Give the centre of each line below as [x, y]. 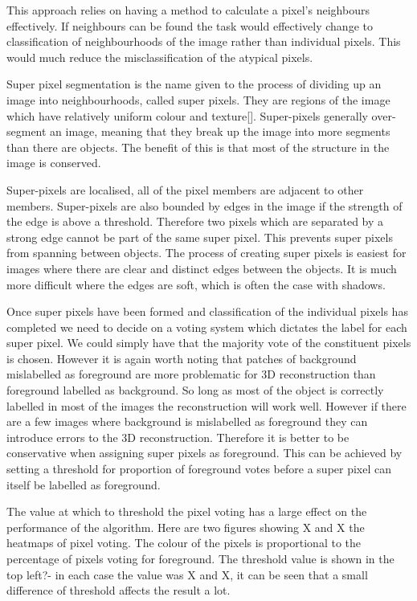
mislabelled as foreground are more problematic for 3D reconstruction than [191, 374]
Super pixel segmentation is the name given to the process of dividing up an [194, 84]
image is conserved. [54, 163]
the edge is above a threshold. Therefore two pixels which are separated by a [195, 221]
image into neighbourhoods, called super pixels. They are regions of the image [198, 99]
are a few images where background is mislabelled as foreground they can [187, 421]
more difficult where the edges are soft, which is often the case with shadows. [196, 284]
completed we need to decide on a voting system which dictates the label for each [207, 327]
